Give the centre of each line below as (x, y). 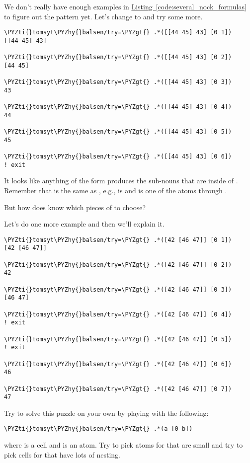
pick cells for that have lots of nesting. (62, 454)
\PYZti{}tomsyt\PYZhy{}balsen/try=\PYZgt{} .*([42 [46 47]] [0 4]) (118, 314)
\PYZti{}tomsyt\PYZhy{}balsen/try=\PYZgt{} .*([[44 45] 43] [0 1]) (118, 33)
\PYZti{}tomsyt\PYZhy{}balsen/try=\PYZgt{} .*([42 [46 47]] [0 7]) (118, 389)
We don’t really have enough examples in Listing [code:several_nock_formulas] (125, 6)
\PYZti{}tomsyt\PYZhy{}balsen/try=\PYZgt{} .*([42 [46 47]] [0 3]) (118, 289)
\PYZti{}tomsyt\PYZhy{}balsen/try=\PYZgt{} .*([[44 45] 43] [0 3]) (118, 82)
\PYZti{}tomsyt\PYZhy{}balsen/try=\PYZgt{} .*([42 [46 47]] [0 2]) (118, 265)
